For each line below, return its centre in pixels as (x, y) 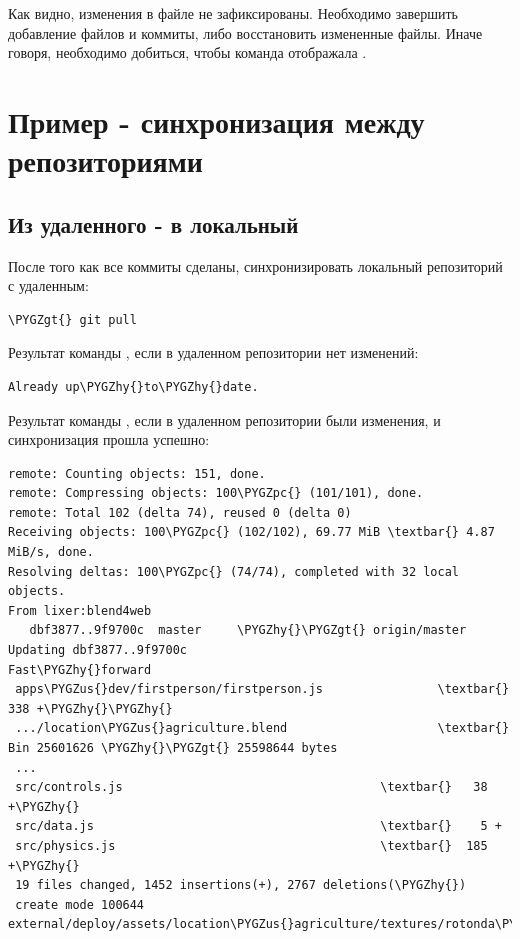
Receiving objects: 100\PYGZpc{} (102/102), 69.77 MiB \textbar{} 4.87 (251, 532)
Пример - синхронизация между (216, 120)
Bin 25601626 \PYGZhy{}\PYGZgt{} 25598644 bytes (173, 748)
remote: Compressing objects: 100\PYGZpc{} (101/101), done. (216, 493)
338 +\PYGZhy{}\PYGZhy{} (90, 708)
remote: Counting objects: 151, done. (137, 473)
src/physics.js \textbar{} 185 (251, 845)
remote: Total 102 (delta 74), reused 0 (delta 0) (180, 512)
